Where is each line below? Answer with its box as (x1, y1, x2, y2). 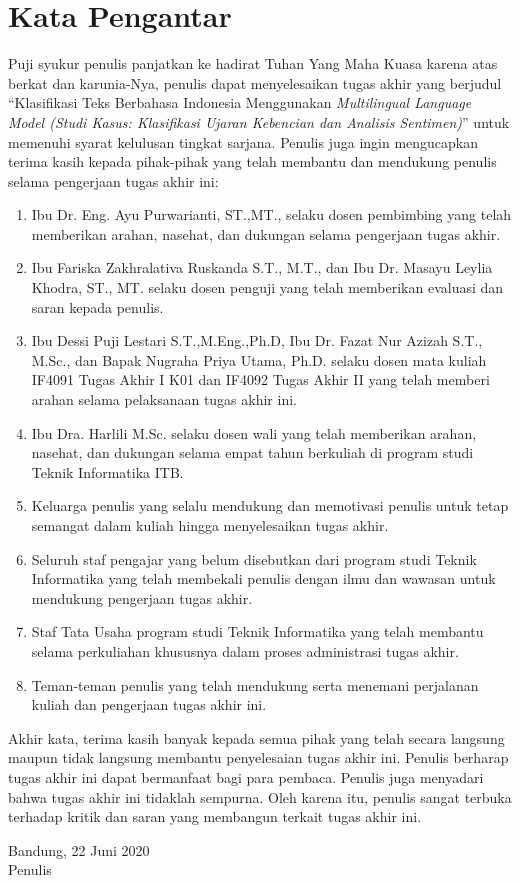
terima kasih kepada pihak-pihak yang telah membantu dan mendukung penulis (8, 151, 497, 172)
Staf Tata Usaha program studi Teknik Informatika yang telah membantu (31, 621, 484, 642)
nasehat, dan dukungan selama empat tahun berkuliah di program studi (31, 442, 474, 463)
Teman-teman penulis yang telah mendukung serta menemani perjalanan (31, 674, 479, 695)
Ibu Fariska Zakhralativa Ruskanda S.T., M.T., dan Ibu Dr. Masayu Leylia (31, 257, 493, 278)
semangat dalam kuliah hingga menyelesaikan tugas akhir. (31, 515, 389, 535)
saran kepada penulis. (31, 296, 164, 317)
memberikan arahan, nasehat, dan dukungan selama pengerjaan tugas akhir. (31, 223, 501, 244)
